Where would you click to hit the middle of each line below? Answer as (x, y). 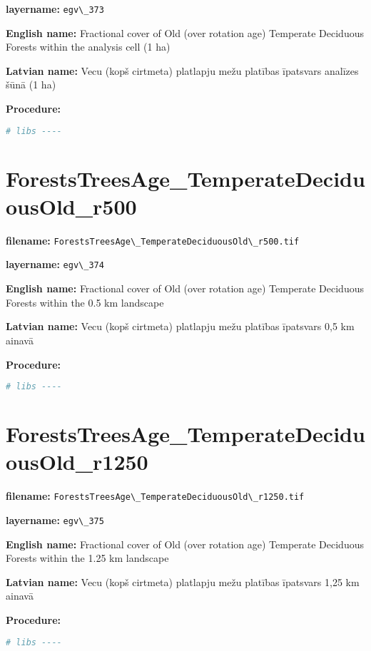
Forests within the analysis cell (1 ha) (88, 47)
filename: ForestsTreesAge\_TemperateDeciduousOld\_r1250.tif (155, 496)
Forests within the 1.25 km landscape (87, 558)
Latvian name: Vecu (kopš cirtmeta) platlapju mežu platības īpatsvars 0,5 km (180, 326)
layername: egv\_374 (55, 264)
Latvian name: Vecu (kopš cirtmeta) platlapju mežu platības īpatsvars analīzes (182, 70)
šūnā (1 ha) (31, 84)
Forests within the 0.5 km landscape (85, 302)
